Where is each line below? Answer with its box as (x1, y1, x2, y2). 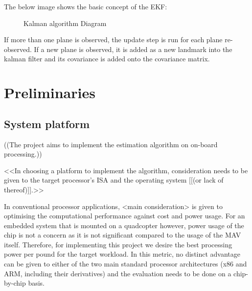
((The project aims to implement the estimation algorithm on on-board (4, 139, 218, 149)
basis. (28, 278, 45, 288)
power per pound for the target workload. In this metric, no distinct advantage (4, 249, 241, 259)
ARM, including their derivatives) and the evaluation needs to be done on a (4, 268, 231, 278)
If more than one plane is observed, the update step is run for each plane (4, 34, 223, 45)
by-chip (4, 278, 26, 288)
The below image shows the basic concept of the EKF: (4, 1, 167, 11)
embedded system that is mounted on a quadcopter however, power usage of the (4, 220, 244, 230)
